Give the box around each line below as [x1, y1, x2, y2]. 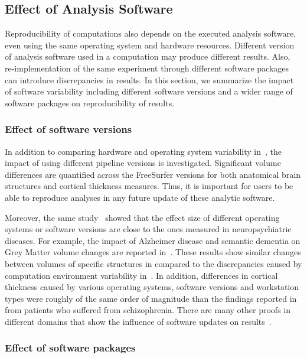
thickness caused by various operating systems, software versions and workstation [5, 281, 299, 293]
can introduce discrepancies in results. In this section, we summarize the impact [5, 73, 294, 86]
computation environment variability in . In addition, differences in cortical [5, 269, 278, 281]
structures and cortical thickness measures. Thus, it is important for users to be [5, 180, 293, 192]
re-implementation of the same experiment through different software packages [5, 61, 289, 74]
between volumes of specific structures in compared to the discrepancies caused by [5, 257, 302, 269]
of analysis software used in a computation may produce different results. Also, [5, 50, 290, 63]
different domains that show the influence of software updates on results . [5, 315, 272, 327]
